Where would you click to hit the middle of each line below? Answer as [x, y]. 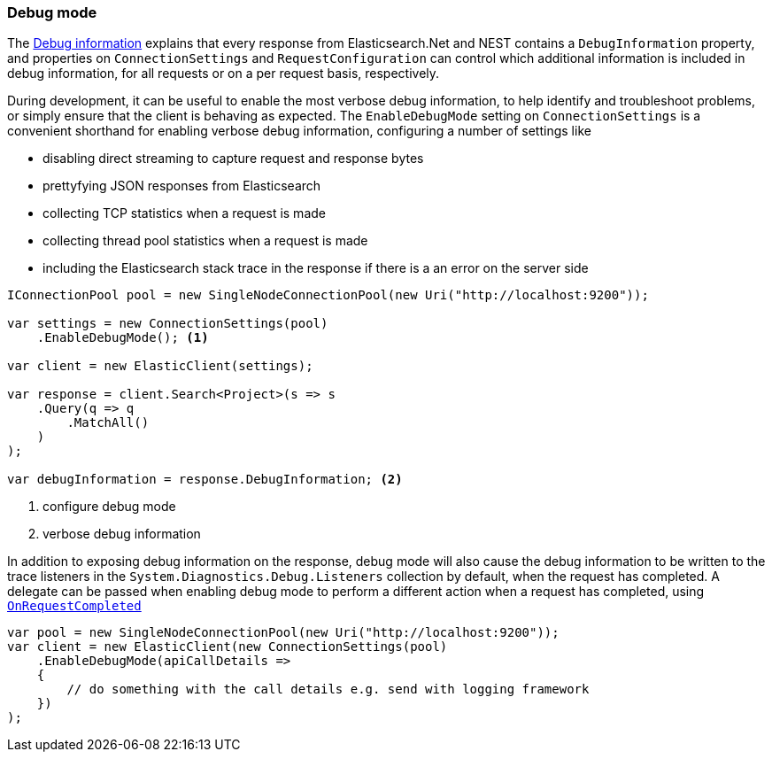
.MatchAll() [108, 423]
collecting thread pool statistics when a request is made [205, 241]
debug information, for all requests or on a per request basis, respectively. [224, 74]
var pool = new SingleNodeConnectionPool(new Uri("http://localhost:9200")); [283, 633]
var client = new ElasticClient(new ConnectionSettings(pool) [228, 647]
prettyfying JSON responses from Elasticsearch [182, 186]
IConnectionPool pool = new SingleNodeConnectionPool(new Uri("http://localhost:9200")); [328, 295]
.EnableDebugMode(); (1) [123, 338]
